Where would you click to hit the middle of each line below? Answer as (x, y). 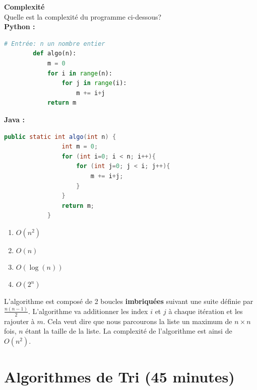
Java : (14, 119)
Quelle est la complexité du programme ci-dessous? (83, 16)
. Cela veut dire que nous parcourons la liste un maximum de (138, 321)
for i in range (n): (80, 73)
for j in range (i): (94, 83)
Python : (20, 26)
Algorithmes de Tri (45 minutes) (119, 377)
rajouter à (19, 321)
